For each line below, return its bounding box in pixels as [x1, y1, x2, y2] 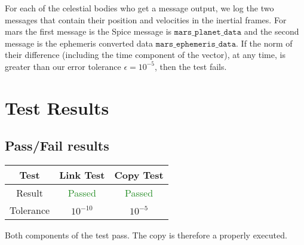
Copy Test [114, 168, 164, 182]
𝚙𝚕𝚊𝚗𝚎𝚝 [194, 28, 221, 37]
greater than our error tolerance [5, 60, 121, 72]
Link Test [59, 168, 105, 182]
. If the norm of [236, 36, 293, 49]
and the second [244, 25, 299, 38]
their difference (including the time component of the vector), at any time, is [5, 48, 285, 61]
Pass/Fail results [5, 136, 109, 155]
